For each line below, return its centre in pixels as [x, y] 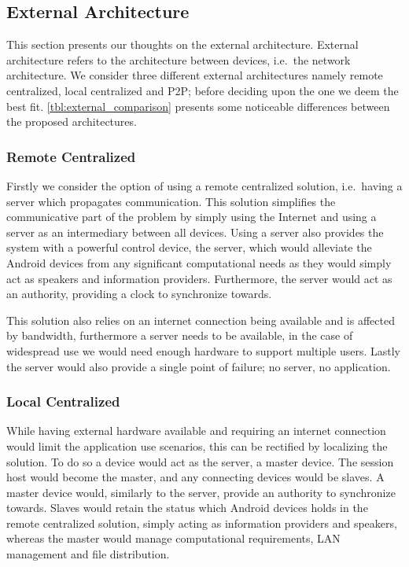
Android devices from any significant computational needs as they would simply [199, 262]
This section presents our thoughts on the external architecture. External [182, 44]
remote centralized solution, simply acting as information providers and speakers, [202, 523]
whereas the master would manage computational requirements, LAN [173, 538]
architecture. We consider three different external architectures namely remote [195, 75]
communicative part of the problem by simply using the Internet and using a [192, 217]
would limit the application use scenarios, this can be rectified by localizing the [197, 445]
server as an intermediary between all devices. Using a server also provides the [195, 232]
